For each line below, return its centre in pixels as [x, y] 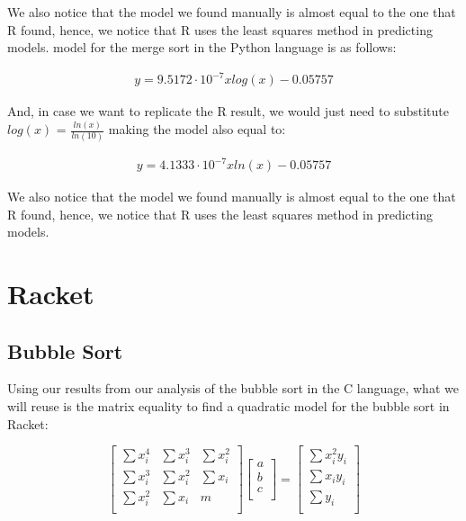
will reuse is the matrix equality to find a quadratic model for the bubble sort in [229, 406]
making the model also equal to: [197, 129]
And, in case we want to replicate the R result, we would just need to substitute [228, 111]
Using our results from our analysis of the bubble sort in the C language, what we [233, 388]
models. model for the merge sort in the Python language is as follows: [202, 47]
